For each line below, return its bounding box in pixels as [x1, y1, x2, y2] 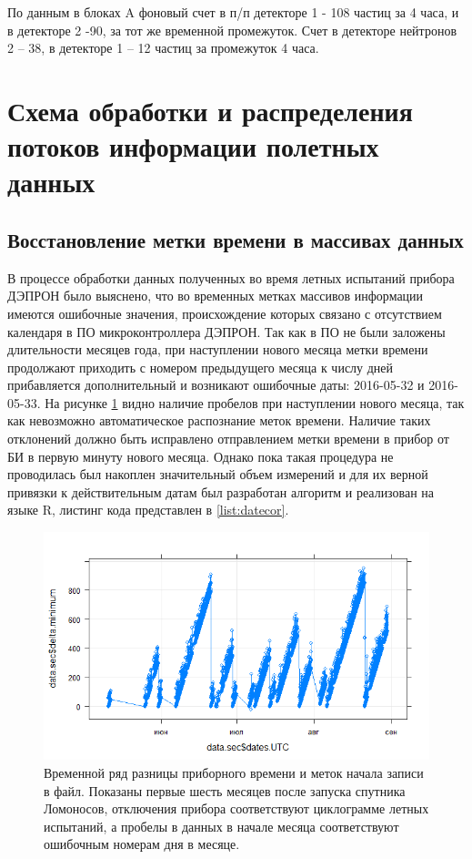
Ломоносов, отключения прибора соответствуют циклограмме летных [44, 799, 429, 818]
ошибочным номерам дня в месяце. [44, 834, 240, 854]
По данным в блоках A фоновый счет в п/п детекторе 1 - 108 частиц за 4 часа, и [7, 3, 459, 21]
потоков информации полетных [7, 128, 379, 165]
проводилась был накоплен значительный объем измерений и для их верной [7, 465, 428, 484]
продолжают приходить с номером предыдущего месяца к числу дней [7, 357, 394, 376]
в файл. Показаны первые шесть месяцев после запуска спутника [44, 781, 406, 800]
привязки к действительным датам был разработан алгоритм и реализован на [7, 482, 435, 501]
